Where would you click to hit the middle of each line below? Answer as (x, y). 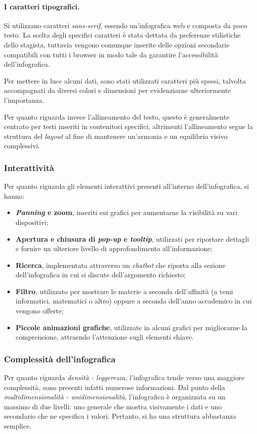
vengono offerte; (40, 311)
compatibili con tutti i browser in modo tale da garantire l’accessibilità (111, 54)
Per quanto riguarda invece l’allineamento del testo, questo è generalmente (117, 116)
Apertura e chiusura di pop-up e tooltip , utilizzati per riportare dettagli (132, 239)
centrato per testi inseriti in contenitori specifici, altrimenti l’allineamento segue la (128, 126)
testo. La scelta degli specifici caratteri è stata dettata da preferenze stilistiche (122, 35)
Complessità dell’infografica (60, 359)
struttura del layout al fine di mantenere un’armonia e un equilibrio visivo (116, 136)
